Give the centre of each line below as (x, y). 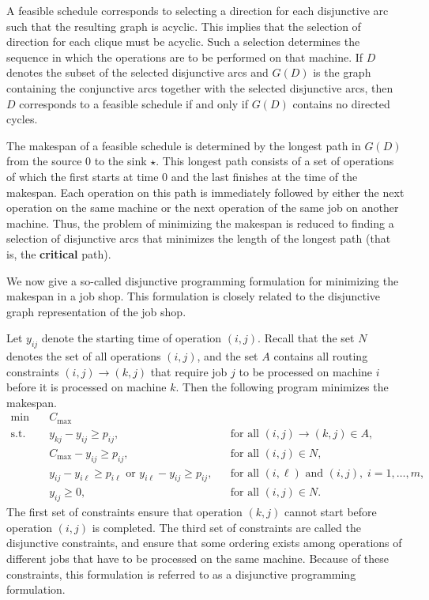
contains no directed (341, 103)
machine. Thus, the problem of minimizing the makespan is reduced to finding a (200, 223)
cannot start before (330, 512)
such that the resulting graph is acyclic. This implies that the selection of (184, 26)
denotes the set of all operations (84, 356)
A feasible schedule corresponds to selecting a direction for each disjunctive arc (198, 10)
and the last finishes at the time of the (264, 176)
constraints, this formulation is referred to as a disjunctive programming (181, 574)
